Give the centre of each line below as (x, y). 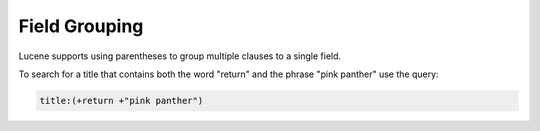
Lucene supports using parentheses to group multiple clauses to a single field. (180, 56)
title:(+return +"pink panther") (121, 100)
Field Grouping (81, 26)
